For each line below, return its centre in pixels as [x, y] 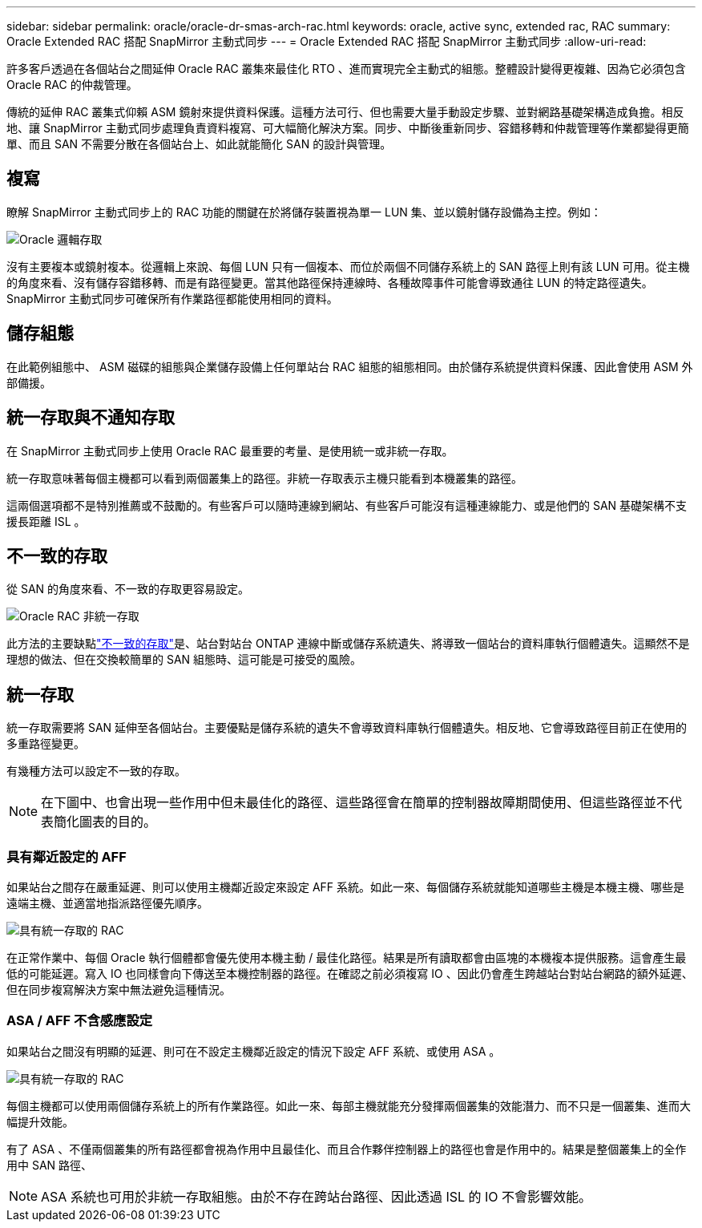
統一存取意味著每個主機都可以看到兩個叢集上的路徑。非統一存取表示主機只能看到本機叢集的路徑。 [264, 478]
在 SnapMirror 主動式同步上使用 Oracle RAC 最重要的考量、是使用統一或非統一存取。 [230, 450]
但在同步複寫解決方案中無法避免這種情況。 [119, 989]
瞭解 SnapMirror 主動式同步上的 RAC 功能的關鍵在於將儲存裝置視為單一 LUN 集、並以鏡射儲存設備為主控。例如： [304, 212]
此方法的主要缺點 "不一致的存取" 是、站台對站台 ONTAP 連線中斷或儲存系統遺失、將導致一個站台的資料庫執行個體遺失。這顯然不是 [348, 644]
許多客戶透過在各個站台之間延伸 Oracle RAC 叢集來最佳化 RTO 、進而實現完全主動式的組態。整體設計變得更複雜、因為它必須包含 [346, 69]
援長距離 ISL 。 [46, 521]
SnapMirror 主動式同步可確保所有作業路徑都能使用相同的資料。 [172, 298]
